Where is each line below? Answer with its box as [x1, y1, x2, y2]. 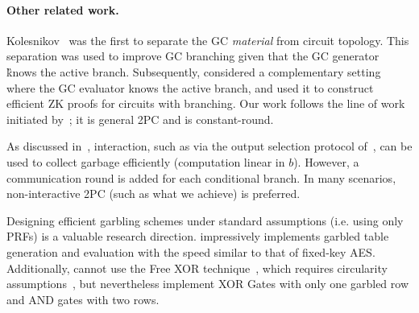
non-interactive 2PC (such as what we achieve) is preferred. [6, 185, 301, 202]
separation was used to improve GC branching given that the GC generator [6, 47, 380, 64]
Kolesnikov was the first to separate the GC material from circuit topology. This [6, 31, 409, 48]
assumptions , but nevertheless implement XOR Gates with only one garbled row [6, 275, 409, 292]
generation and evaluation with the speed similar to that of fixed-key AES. [6, 243, 375, 260]
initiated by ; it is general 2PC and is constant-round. [6, 110, 274, 127]
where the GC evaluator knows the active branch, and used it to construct [6, 79, 374, 96]
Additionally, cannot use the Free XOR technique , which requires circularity [6, 259, 388, 276]
